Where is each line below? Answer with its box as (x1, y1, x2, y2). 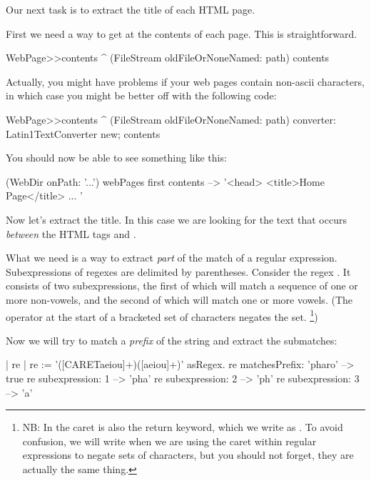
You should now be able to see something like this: (6, 150, 227, 165)
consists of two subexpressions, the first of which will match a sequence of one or (6, 278, 358, 293)
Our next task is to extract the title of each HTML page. (6, 2, 255, 16)
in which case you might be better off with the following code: (6, 88, 277, 103)
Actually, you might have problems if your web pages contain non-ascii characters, (6, 74, 365, 89)
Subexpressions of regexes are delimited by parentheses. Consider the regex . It (6, 264, 351, 279)
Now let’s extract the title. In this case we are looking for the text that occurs (6, 212, 347, 227)
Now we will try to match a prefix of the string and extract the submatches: (6, 332, 337, 347)
